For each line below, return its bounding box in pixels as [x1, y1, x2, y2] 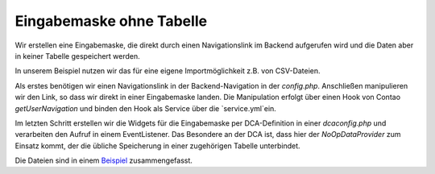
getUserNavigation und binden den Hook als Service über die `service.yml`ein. [14, 103, 277, 113]
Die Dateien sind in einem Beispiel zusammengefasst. [14, 155, 193, 165]
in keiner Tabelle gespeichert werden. [14, 51, 140, 60]
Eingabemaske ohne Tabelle [14, 12, 208, 30]
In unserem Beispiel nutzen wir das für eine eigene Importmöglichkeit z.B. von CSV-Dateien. [14, 66, 321, 76]
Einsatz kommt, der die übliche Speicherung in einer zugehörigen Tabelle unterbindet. [14, 141, 301, 151]
